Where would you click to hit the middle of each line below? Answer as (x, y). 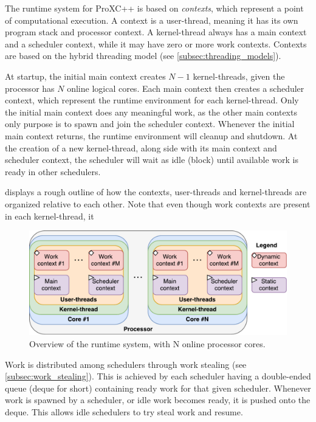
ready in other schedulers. (53, 171)
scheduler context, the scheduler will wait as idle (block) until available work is (152, 160)
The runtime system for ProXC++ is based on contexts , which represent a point (154, 8)
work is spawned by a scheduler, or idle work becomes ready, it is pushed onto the (158, 400)
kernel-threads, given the (239, 76)
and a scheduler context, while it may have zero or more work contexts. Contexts (156, 43)
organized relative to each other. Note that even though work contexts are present (158, 203)
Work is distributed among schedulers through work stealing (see (126, 364)
